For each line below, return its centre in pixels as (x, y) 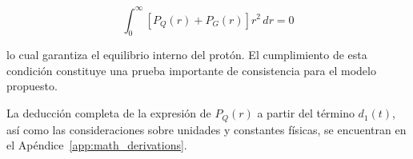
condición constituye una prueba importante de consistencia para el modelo (191, 70)
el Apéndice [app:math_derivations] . (97, 145)
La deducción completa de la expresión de (109, 113)
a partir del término (306, 113)
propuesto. (32, 86)
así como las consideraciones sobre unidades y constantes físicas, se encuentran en (206, 129)
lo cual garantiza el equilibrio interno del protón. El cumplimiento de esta (187, 55)
